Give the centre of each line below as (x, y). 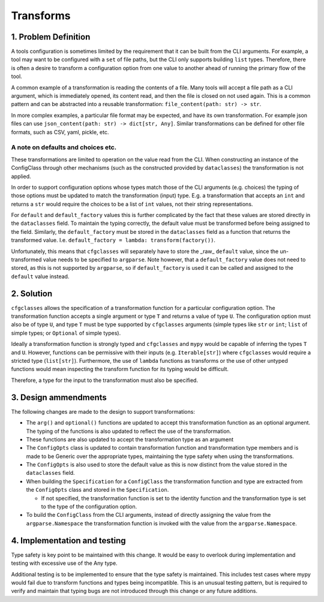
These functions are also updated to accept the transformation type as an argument (130, 439)
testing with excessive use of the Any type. (64, 563)
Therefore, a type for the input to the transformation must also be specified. (104, 380)
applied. (21, 176)
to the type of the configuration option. (89, 507)
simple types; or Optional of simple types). (66, 333)
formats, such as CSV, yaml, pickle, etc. (60, 132)
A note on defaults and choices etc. (64, 148)
